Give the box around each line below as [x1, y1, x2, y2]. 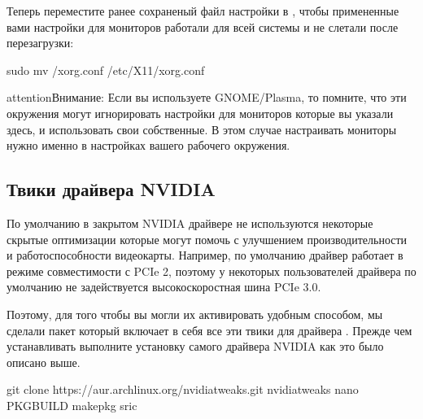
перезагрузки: [7, 34, 74, 51]
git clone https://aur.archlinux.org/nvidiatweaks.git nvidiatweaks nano [7, 381, 359, 398]
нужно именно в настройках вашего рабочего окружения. [7, 137, 290, 154]
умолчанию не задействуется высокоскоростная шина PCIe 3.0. [7, 278, 321, 295]
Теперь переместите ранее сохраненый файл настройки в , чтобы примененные [7, 2, 399, 19]
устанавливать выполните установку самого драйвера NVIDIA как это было [7, 338, 384, 355]
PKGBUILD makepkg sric [7, 396, 137, 413]
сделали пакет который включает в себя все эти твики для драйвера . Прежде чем [7, 321, 412, 338]
